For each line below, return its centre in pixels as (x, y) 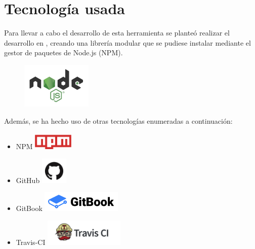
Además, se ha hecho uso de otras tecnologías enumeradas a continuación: (118, 120)
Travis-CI (31, 242)
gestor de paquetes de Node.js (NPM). (63, 52)
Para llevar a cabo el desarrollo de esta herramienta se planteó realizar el (117, 33)
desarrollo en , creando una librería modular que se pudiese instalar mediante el (127, 42)
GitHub (28, 180)
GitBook (29, 208)
